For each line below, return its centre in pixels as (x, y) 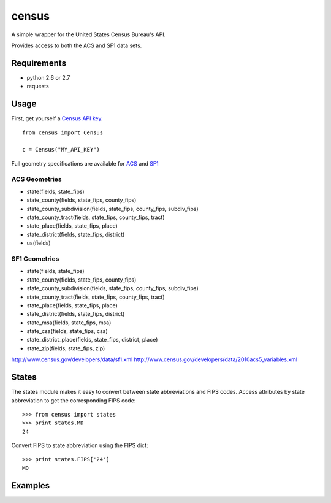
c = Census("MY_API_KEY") (61, 150)
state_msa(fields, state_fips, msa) (69, 323)
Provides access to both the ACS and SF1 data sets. (77, 45)
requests (38, 86)
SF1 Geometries (35, 259)
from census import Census (63, 132)
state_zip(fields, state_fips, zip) (66, 348)
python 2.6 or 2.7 (48, 77)
